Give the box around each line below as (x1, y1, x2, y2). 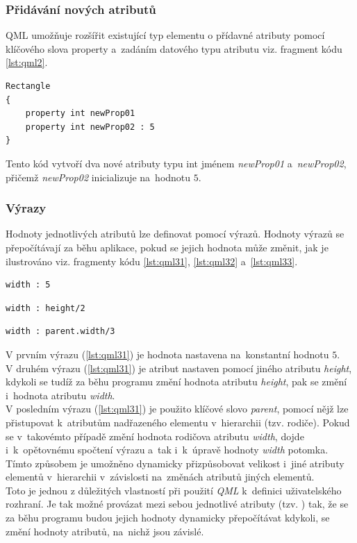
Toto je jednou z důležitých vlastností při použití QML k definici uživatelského (6, 483, 342, 497)
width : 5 (6, 280, 51, 290)
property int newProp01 (25, 108, 135, 119)
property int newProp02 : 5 (25, 122, 155, 132)
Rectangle (6, 81, 51, 91)
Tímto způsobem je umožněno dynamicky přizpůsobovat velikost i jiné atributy (6, 456, 344, 470)
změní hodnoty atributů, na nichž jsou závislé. (6, 524, 204, 538)
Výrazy (6, 199, 47, 217)
